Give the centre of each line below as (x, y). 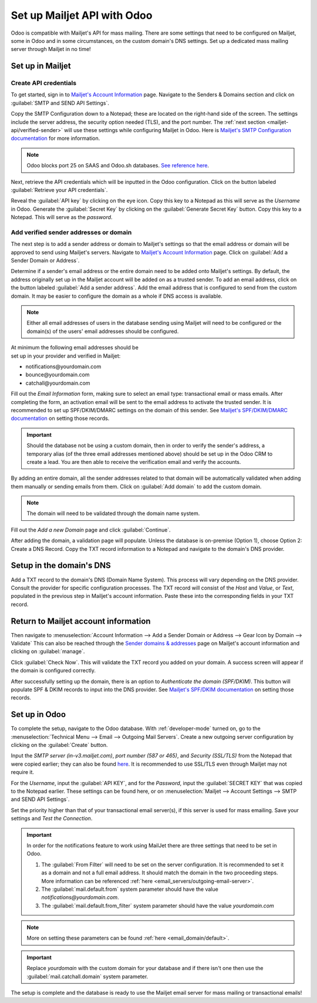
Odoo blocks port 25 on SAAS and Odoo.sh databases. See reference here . (118, 166)
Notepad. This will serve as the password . (62, 217)
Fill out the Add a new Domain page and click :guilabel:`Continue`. (91, 530)
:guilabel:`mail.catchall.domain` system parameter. (87, 976)
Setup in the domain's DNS (61, 566)
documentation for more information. (55, 139)
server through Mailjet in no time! (51, 49)
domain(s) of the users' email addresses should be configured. (103, 331)
